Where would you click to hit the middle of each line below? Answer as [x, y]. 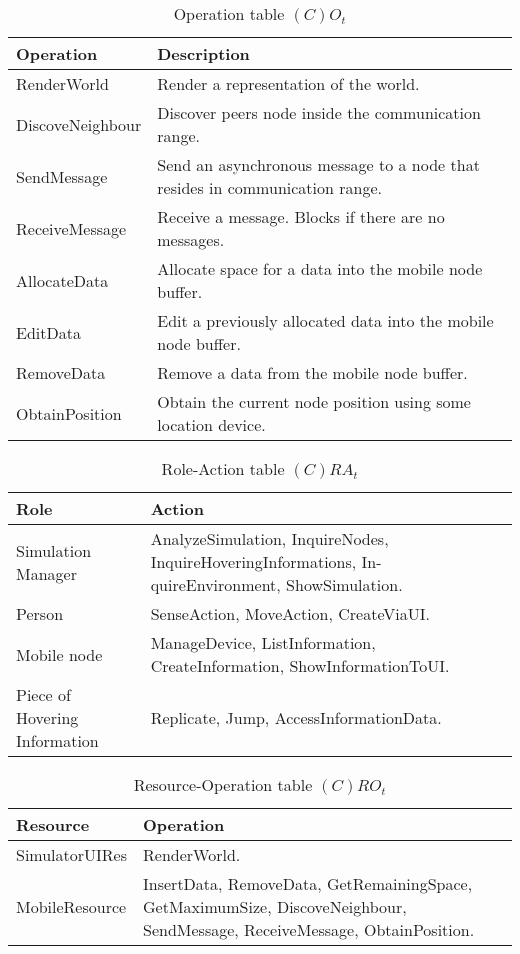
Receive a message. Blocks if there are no [301, 216]
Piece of [43, 694]
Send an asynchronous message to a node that [318, 164]
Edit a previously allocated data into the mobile [325, 320]
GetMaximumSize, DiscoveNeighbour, [275, 906]
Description [203, 53]
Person [40, 613]
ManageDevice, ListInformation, [263, 642]
